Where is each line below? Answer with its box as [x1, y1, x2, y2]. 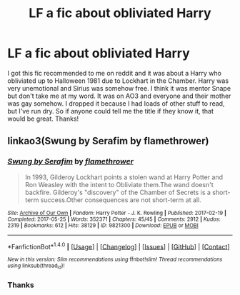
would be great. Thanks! [7, 114, 79, 123]
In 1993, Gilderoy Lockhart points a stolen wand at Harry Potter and [24, 173, 224, 181]
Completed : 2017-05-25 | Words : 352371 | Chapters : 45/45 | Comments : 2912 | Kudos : [7, 216, 221, 223]
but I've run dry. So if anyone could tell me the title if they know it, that [7, 106, 214, 115]
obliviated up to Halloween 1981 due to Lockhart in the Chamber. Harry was [7, 76, 229, 85]
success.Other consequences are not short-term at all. [40, 195, 201, 204]
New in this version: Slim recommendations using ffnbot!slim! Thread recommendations [7, 256, 223, 264]
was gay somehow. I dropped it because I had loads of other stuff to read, [7, 99, 225, 108]
